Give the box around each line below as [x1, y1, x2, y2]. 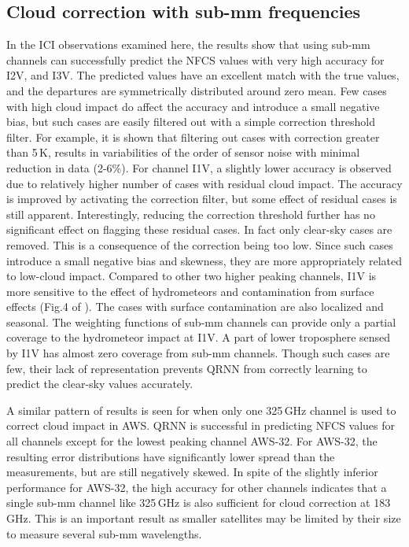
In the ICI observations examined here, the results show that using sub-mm [6, 36, 370, 53]
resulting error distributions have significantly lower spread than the [6, 448, 335, 464]
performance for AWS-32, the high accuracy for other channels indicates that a [6, 479, 387, 495]
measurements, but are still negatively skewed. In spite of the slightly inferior [6, 464, 378, 480]
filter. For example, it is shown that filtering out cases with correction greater [6, 128, 380, 145]
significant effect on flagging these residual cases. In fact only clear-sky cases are [6, 221, 392, 238]
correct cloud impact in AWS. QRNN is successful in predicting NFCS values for [6, 417, 396, 434]
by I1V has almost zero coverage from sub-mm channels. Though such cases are [6, 345, 390, 361]
